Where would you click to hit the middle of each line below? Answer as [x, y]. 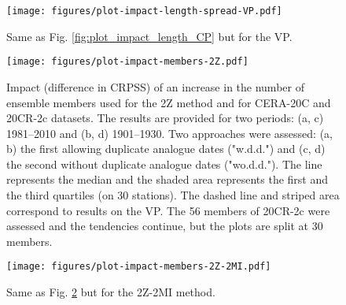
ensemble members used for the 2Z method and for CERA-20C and [169, 102]
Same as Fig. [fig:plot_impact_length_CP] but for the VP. [149, 36]
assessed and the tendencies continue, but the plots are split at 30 [165, 226]
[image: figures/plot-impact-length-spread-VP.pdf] [144, 11]
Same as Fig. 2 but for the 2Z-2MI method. [111, 292]
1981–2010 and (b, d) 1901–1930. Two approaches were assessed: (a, [169, 133]
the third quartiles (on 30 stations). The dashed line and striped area [173, 195]
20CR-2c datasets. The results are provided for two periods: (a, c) [165, 118]
